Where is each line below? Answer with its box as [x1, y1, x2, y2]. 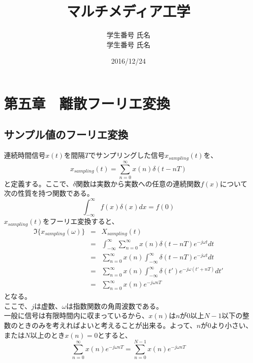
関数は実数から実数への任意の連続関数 [76, 178, 201, 188]
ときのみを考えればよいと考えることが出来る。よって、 [17, 320, 197, 330]
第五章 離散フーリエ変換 [4, 93, 170, 113]
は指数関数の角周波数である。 [66, 300, 163, 311]
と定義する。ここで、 [4, 178, 73, 188]
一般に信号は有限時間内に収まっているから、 [4, 310, 149, 321]
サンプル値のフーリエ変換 [4, 127, 128, 142]
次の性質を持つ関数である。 [4, 188, 94, 198]
